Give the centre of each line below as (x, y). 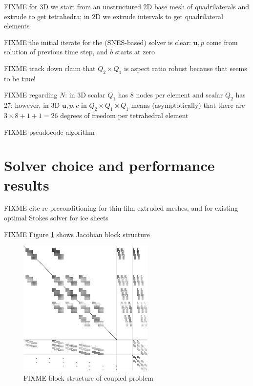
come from (222, 42)
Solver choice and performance (109, 165)
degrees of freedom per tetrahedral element (124, 115)
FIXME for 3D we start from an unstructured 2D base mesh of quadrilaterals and (126, 6)
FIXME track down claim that (50, 68)
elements (17, 26)
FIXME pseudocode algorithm (49, 132)
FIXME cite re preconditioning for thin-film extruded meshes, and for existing (121, 208)
